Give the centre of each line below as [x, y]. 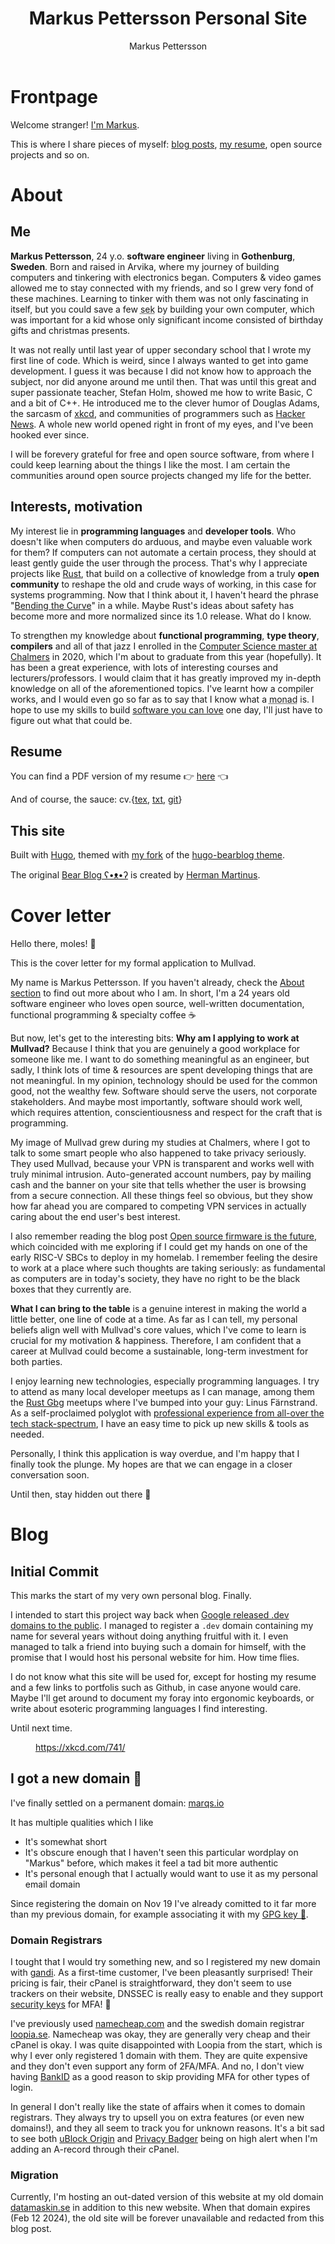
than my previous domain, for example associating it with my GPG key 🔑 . [159, 1914]
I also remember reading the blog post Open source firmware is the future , [164, 1236]
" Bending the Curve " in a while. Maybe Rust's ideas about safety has [152, 605]
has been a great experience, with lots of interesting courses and [144, 667]
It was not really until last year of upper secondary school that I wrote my [161, 349]
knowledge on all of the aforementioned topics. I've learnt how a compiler [162, 688]
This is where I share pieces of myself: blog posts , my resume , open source [166, 144]
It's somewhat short [66, 1841]
